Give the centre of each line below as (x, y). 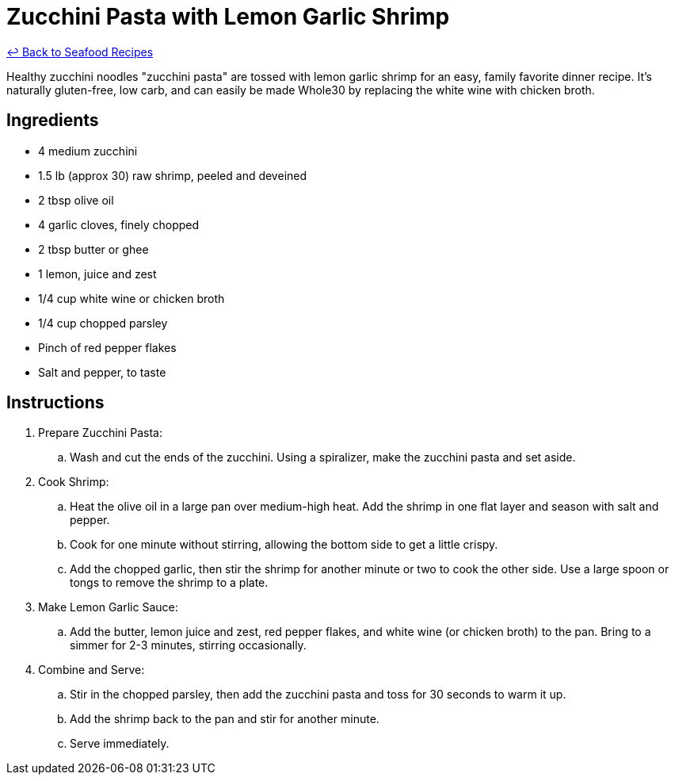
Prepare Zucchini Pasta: (100, 433)
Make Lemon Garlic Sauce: (108, 607)
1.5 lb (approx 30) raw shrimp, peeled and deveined (173, 175)
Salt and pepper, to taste (102, 372)
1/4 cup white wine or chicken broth (132, 298)
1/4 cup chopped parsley (103, 323)
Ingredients (53, 121)
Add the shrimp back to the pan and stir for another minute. (225, 719)
